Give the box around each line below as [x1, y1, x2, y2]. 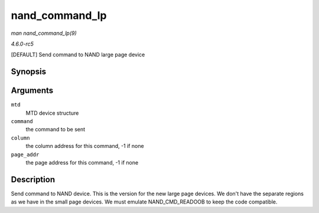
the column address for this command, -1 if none [25, 143, 144, 150]
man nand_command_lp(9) [11, 30, 77, 37]
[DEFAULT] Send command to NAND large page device [11, 51, 145, 59]
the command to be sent [25, 126, 86, 133]
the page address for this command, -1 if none [25, 159, 139, 166]
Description [11, 175, 56, 185]
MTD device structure [25, 109, 79, 117]
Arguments [11, 86, 54, 96]
